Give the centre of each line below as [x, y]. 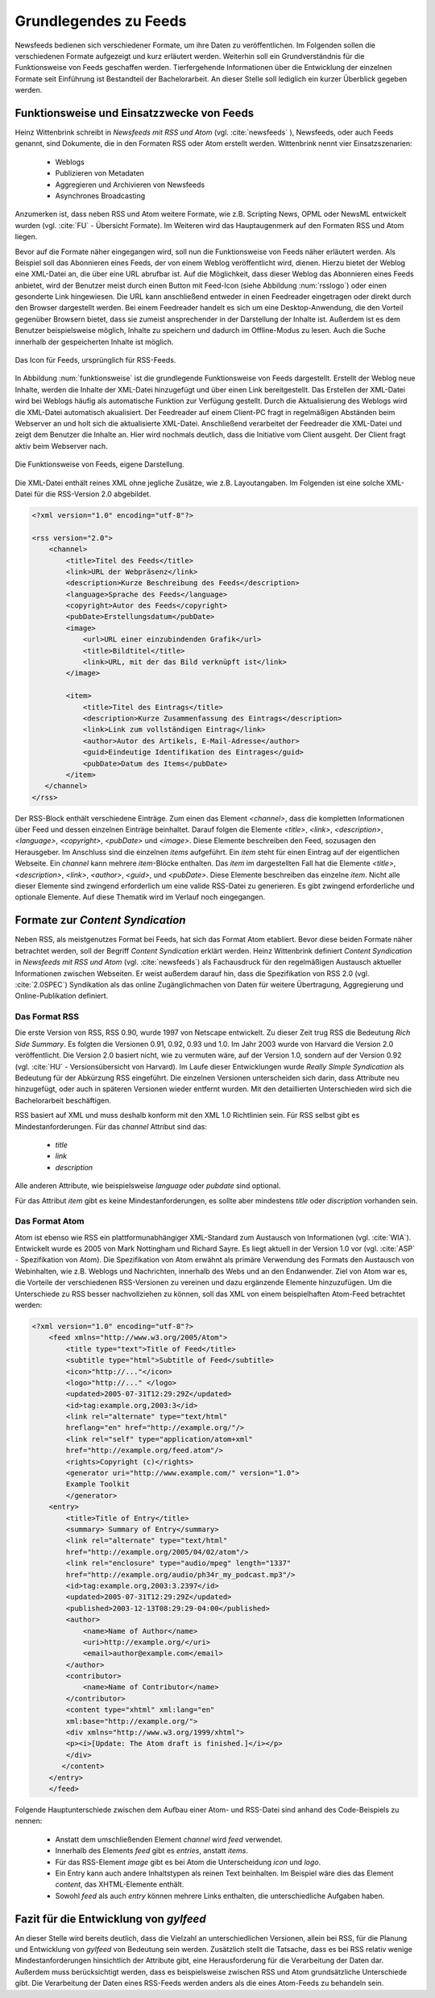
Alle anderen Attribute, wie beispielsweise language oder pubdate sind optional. [148, 1186]
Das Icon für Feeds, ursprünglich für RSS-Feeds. [95, 360]
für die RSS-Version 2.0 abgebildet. [92, 494]
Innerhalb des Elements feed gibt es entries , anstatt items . [152, 1851]
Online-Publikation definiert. [62, 996]
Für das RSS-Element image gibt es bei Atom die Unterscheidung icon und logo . [188, 1862]
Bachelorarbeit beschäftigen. [63, 1100]
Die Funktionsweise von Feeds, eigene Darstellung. [99, 464]
